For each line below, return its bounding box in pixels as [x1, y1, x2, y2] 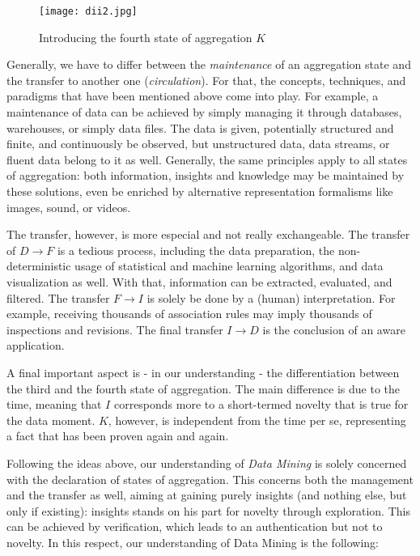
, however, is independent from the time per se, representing [108, 411, 406, 428]
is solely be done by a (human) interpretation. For [146, 289, 396, 306]
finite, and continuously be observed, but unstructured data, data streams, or [6, 135, 390, 152]
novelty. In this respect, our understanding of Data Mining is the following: [6, 533, 379, 550]
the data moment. [6, 411, 95, 428]
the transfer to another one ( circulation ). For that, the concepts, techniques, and [6, 71, 406, 88]
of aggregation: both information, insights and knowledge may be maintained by [6, 167, 405, 184]
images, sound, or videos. [6, 198, 131, 215]
